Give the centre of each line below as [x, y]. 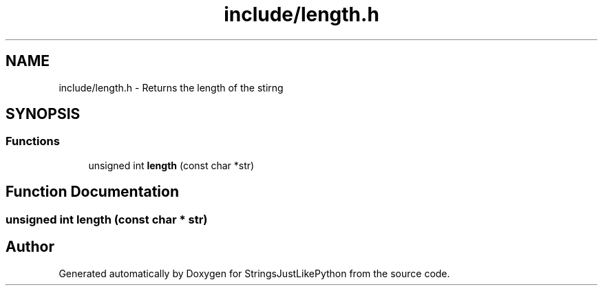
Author [30, 247]
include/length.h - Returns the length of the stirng [171, 87]
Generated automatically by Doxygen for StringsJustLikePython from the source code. [254, 273]
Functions [33, 141]
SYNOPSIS [43, 114]
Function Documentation [92, 192]
